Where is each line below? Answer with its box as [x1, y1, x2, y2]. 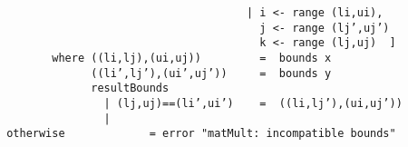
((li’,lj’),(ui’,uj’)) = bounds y [91, 66, 332, 80]
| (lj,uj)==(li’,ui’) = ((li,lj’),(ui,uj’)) [103, 96, 403, 110]
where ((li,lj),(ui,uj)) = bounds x [52, 51, 332, 64]
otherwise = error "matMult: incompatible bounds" [6, 127, 396, 141]
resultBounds [91, 82, 170, 95]
